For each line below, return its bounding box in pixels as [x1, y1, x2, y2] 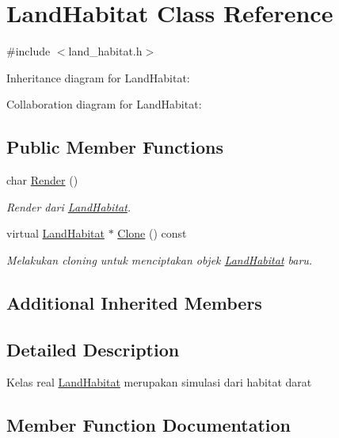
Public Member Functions [6, 135, 223, 159]
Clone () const [117, 225, 187, 242]
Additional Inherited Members [6, 290, 262, 314]
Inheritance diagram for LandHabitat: [6, 69, 190, 86]
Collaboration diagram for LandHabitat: [6, 96, 202, 112]
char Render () [6, 172, 78, 189]
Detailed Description [6, 337, 180, 361]
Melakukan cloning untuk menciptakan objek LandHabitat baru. [6, 251, 313, 268]
